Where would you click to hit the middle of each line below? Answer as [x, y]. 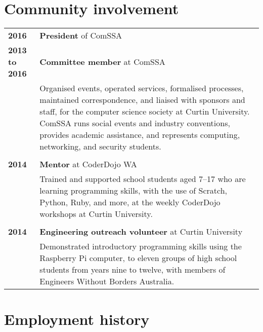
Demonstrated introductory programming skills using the [141, 246]
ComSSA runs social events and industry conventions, [135, 123]
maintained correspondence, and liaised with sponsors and [142, 100]
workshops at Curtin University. [96, 214]
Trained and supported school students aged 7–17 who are [143, 179]
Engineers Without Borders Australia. [107, 281]
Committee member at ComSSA [102, 62]
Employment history [77, 319]
